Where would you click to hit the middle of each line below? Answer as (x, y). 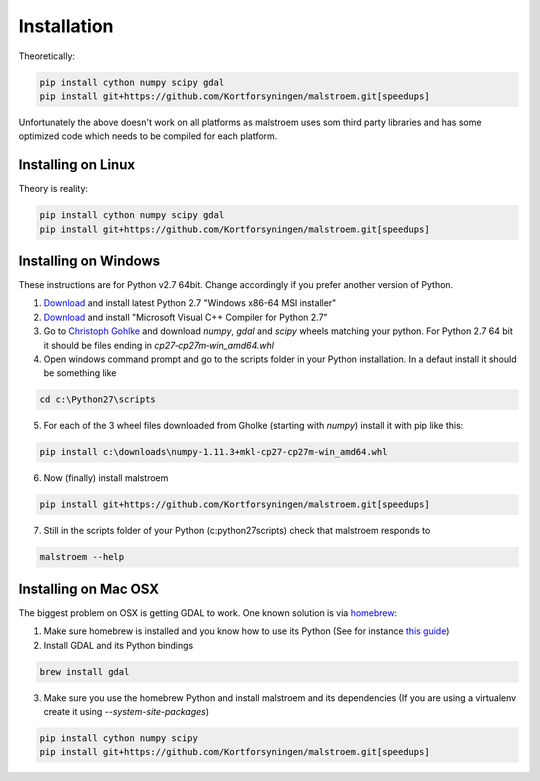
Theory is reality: (53, 189)
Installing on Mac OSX (89, 588)
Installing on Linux (76, 165)
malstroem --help (82, 557)
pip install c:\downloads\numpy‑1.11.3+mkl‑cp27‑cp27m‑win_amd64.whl (213, 452)
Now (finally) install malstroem (106, 478)
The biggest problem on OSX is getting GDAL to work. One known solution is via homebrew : (208, 612)
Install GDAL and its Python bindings (118, 645)
